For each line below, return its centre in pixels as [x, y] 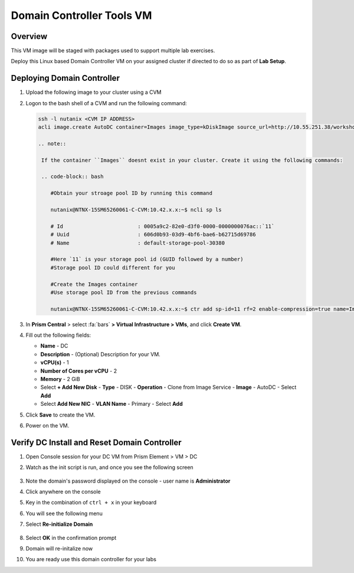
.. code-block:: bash [73, 177]
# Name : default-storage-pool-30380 [138, 243]
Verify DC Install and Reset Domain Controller [96, 442]
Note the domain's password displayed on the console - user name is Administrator [128, 481]
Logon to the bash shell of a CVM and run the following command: [106, 103]
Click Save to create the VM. [60, 415]
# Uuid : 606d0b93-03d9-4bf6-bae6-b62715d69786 [153, 235]
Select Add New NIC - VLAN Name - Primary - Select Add [112, 404]
